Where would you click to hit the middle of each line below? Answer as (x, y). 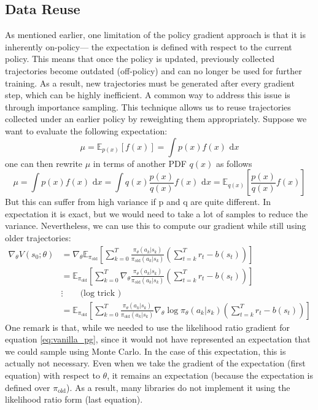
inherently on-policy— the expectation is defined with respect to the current (149, 46)
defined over (28, 387)
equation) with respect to (52, 375)
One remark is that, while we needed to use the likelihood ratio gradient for (147, 327)
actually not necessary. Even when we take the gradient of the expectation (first (155, 363)
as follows (234, 163)
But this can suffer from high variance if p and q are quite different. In (138, 202)
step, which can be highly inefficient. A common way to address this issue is (148, 95)
